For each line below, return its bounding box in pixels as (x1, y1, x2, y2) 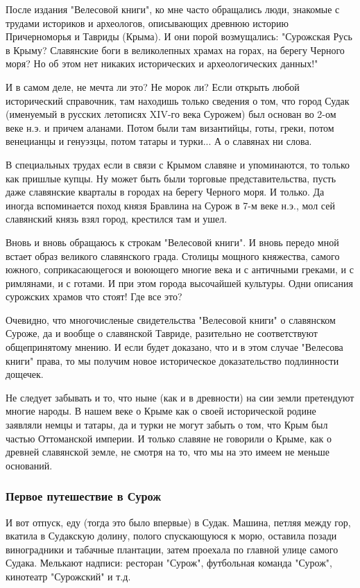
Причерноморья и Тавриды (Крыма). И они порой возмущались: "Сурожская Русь (6, 29, 352, 44)
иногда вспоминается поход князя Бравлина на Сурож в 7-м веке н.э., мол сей (6, 198, 335, 212)
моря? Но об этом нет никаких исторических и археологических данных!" (6, 56, 318, 71)
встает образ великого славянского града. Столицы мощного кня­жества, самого (6, 248, 340, 263)
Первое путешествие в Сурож (6, 487, 162, 505)
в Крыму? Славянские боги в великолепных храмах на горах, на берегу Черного (6, 42, 345, 57)
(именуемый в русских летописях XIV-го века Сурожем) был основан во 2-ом (6, 107, 336, 121)
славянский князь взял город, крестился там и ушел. (6, 211, 228, 226)
